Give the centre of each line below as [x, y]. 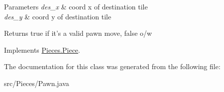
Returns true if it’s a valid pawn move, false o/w [78, 33]
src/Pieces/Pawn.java [37, 83]
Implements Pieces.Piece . [42, 49]
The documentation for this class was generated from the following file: [112, 66]
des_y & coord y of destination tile [58, 16]
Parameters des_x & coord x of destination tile [76, 6]
